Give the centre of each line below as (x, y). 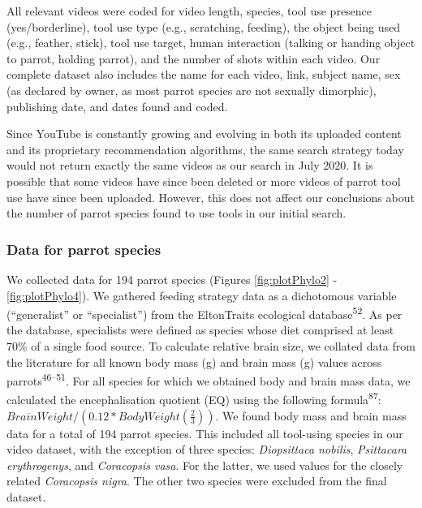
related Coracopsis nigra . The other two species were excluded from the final (197, 481)
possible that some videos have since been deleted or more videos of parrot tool (204, 181)
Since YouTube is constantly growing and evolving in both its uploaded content (204, 133)
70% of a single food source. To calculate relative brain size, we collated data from (211, 345)
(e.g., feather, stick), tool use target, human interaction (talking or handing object (211, 43)
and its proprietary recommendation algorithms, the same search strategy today (205, 149)
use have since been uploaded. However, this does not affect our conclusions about (211, 197)
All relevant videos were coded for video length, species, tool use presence (189, 11)
